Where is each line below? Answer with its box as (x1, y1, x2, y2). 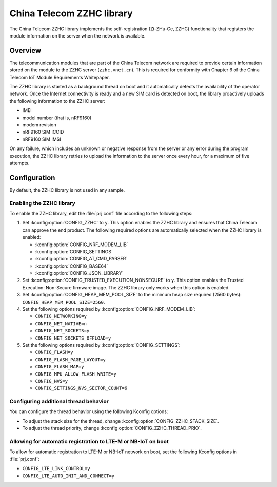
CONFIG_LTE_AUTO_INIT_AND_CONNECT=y (22, 473, 115, 479)
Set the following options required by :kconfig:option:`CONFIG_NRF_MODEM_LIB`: (22, 306, 196, 312)
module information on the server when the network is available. (9, 32, 146, 39)
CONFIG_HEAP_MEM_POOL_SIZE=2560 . (22, 298, 105, 305)
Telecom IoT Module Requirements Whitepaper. (9, 74, 110, 80)
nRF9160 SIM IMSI (22, 136, 61, 142)
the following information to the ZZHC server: (9, 98, 105, 104)
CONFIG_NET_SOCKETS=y (35, 328, 90, 334)
